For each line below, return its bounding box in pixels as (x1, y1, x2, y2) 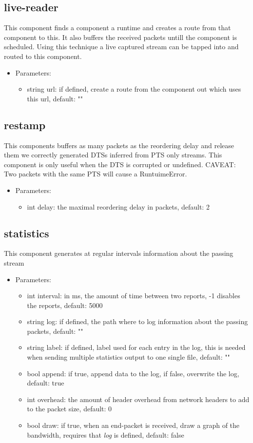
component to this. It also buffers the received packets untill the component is (4, 32, 237, 42)
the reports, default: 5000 (27, 300, 103, 310)
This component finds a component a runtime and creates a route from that (4, 22, 231, 33)
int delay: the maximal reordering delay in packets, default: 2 (27, 201, 210, 212)
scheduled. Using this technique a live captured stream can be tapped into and (4, 41, 239, 52)
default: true (27, 378, 64, 388)
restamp (4, 117, 46, 132)
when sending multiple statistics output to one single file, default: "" (27, 352, 230, 362)
